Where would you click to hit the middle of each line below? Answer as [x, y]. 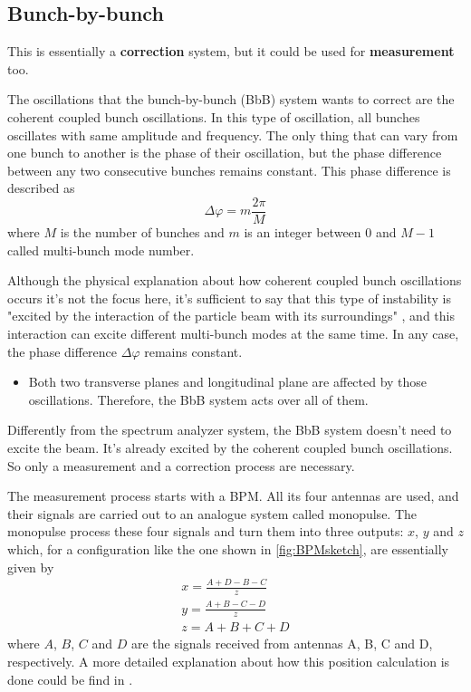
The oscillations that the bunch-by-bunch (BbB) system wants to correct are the [231, 99]
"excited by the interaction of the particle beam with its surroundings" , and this [231, 316]
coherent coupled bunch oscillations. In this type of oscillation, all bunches [214, 116]
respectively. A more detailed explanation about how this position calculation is [229, 662]
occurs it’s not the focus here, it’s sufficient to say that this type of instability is [229, 298]
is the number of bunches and [142, 232]
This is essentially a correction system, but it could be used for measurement [231, 51]
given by [31, 567]
